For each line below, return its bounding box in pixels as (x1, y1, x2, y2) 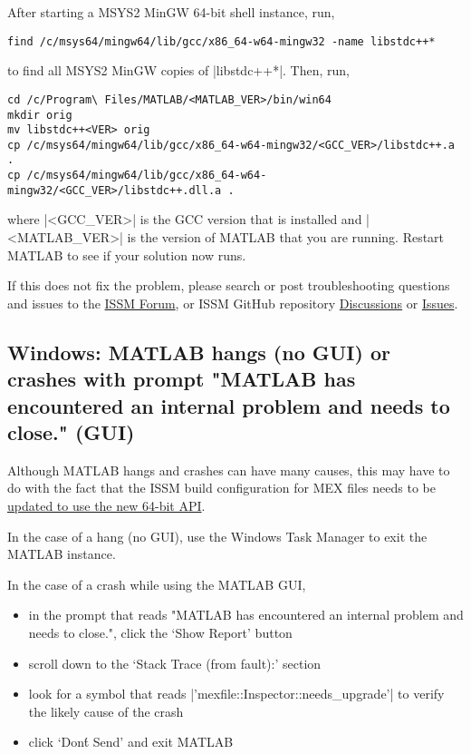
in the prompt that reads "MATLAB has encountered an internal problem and (28, 605, 464, 624)
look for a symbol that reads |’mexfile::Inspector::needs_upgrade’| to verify (28, 684, 445, 703)
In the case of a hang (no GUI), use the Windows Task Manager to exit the (7, 526, 428, 545)
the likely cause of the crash (28, 701, 184, 720)
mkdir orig (7, 108, 72, 122)
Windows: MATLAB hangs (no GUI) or (7, 338, 390, 366)
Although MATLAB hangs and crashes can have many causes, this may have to (7, 460, 450, 479)
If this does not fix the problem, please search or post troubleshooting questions (7, 276, 450, 295)
